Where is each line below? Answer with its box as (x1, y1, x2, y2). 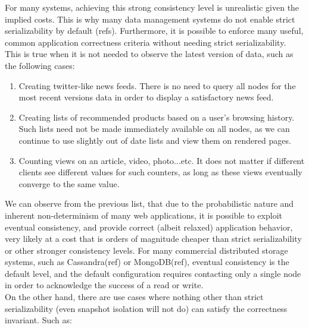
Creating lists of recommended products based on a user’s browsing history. (18, 111, 295, 123)
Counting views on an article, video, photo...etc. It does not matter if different (18, 154, 305, 166)
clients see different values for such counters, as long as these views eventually (18, 166, 302, 178)
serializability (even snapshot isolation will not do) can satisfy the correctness (5, 302, 288, 314)
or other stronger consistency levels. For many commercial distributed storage (5, 244, 288, 256)
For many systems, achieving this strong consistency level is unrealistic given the (5, 1, 299, 13)
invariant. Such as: (5, 314, 72, 326)
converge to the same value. (18, 177, 120, 190)
